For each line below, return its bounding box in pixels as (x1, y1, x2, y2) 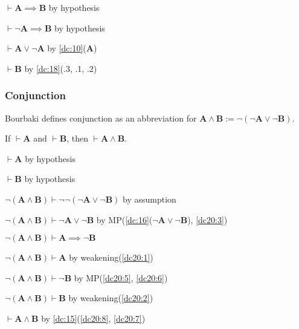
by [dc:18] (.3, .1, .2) (24, 62, 97, 74)
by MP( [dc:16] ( (96, 213, 153, 226)
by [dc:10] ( (47, 42, 86, 54)
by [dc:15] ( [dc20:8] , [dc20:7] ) (41, 311, 146, 324)
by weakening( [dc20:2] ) (68, 292, 153, 304)
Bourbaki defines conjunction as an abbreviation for (5, 111, 197, 124)
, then (66, 132, 88, 145)
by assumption (123, 192, 176, 205)
